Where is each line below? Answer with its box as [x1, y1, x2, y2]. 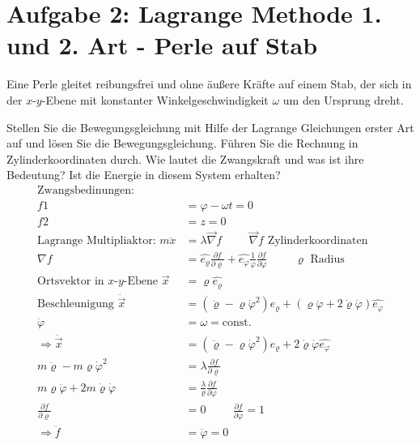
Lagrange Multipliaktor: [37, 235, 156, 247]
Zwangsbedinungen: [37, 184, 134, 196]
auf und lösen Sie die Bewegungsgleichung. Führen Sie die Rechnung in [6, 135, 358, 152]
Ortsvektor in [37, 276, 104, 288]
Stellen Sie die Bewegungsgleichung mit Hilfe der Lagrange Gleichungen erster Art [6, 118, 414, 135]
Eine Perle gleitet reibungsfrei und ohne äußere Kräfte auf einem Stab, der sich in [6, 75, 412, 92]
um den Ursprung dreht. [282, 91, 404, 108]
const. [222, 317, 252, 329]
